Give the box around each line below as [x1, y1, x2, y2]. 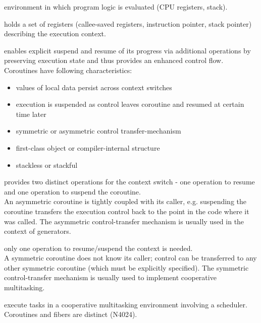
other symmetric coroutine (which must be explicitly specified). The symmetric [4, 262, 249, 273]
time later [16, 108, 46, 119]
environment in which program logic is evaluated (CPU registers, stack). [4, 2, 228, 12]
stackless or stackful [16, 159, 78, 170]
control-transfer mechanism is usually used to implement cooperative [4, 272, 217, 283]
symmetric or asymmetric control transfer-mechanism [16, 125, 181, 136]
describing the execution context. [4, 28, 106, 39]
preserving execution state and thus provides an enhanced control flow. [4, 55, 224, 66]
